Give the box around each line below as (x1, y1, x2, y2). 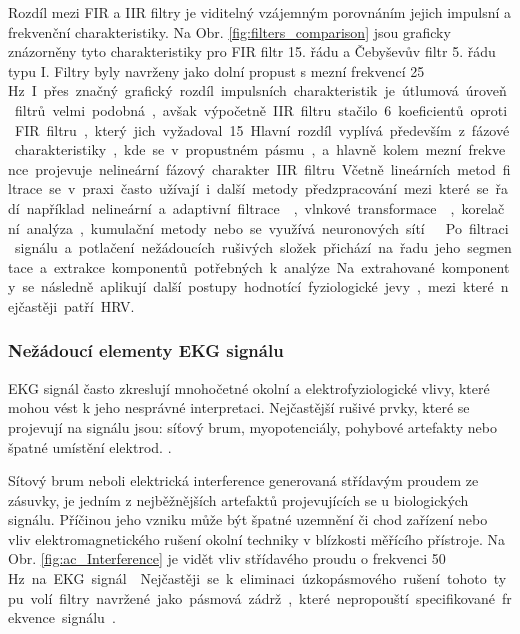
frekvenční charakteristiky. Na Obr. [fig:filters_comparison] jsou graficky (8, 21, 451, 42)
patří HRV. (64, 295, 135, 316)
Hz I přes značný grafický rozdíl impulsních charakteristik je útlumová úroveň (8, 80, 507, 101)
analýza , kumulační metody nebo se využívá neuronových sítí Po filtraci (26, 217, 509, 238)
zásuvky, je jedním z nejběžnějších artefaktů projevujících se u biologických (8, 489, 469, 510)
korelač (461, 197, 505, 218)
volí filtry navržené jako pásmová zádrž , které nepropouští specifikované (30, 587, 495, 608)
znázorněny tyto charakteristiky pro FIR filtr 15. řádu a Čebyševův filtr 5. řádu (8, 41, 496, 62)
